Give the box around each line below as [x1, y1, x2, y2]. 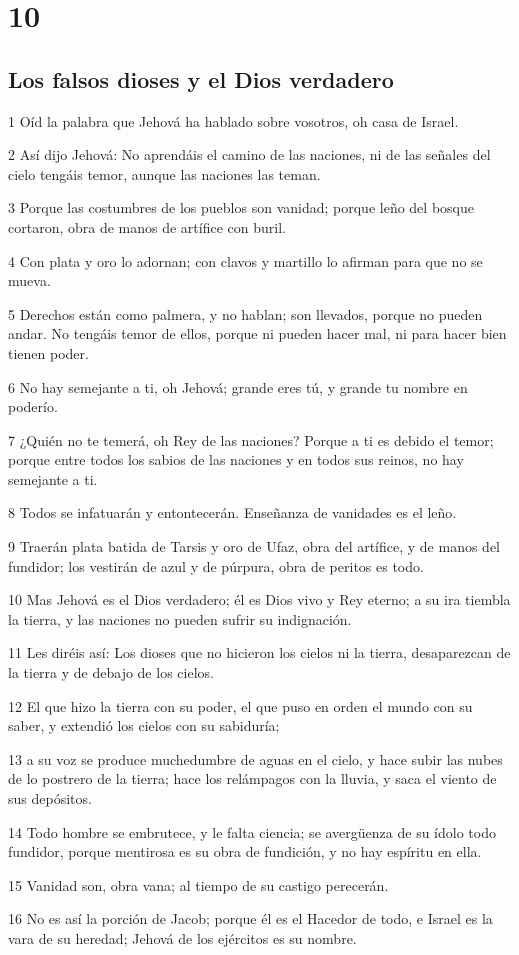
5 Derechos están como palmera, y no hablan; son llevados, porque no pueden [8, 303, 483, 324]
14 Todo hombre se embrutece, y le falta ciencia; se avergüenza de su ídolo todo [8, 821, 496, 842]
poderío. [8, 396, 58, 417]
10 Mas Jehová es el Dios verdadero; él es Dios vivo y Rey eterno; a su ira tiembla [8, 589, 511, 610]
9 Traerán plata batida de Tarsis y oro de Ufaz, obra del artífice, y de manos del [8, 536, 501, 557]
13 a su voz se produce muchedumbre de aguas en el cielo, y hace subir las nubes [8, 748, 503, 769]
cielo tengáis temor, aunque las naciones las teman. [8, 163, 321, 184]
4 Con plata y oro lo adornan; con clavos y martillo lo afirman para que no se [8, 250, 483, 271]
